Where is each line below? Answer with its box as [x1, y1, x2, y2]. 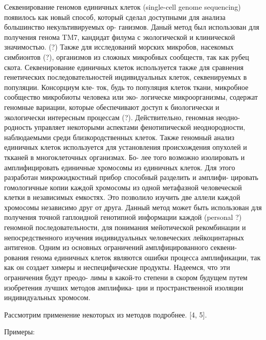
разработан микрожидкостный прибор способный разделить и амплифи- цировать [4, 172, 259, 183]
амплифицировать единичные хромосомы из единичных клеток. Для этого [4, 162, 235, 172]
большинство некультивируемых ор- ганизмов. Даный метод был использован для [4, 21, 259, 32]
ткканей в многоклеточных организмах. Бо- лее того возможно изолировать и [4, 151, 245, 162]
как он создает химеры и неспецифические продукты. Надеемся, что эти [4, 262, 230, 273]
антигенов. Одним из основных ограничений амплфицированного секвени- [4, 242, 237, 253]
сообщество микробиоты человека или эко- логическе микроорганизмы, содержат [4, 92, 258, 102]
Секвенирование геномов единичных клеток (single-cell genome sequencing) [4, 2, 241, 12]
